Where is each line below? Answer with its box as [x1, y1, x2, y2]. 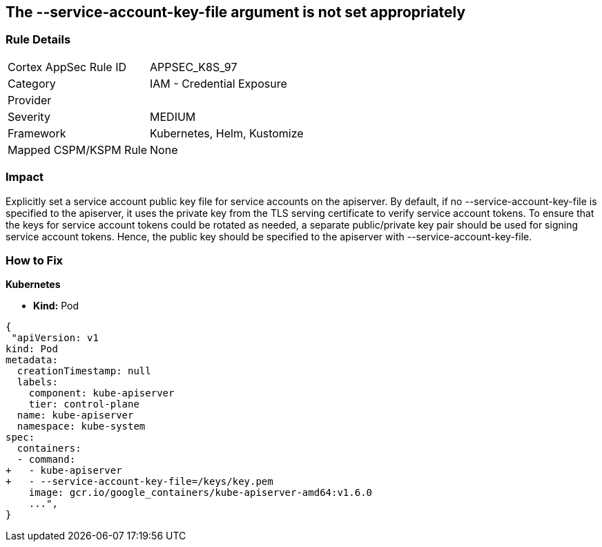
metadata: [6, 354, 58, 366]
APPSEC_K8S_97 [150, 59, 237, 74]
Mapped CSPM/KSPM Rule [8, 142, 148, 157]
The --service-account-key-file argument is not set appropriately [6, 3, 466, 21]
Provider [8, 93, 52, 107]
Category [8, 76, 56, 90]
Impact [6, 170, 44, 184]
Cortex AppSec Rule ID [8, 59, 127, 74]
